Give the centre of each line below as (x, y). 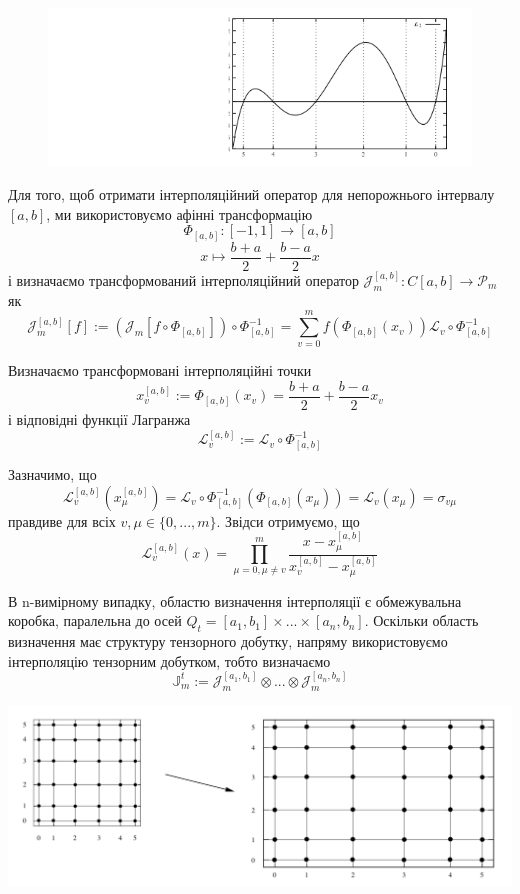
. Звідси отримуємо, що (288, 520)
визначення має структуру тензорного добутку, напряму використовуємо (228, 641)
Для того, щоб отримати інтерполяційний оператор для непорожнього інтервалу (251, 194)
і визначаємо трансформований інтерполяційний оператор (183, 279)
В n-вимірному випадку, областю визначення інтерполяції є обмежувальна (235, 600)
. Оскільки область (421, 620)
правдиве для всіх (62, 520)
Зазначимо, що (52, 474)
